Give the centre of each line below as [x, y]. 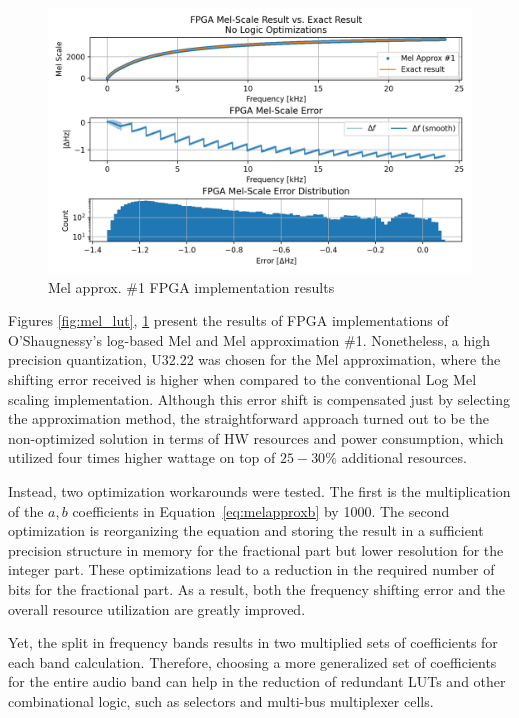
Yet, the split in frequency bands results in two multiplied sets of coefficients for [253, 642]
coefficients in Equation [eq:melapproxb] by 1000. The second [261, 510]
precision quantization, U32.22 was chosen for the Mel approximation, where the [254, 359]
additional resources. [404, 457]
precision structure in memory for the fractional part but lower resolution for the [256, 549]
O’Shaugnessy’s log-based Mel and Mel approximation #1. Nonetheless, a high [249, 339]
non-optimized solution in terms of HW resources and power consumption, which [256, 437]
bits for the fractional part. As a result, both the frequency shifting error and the [256, 588]
